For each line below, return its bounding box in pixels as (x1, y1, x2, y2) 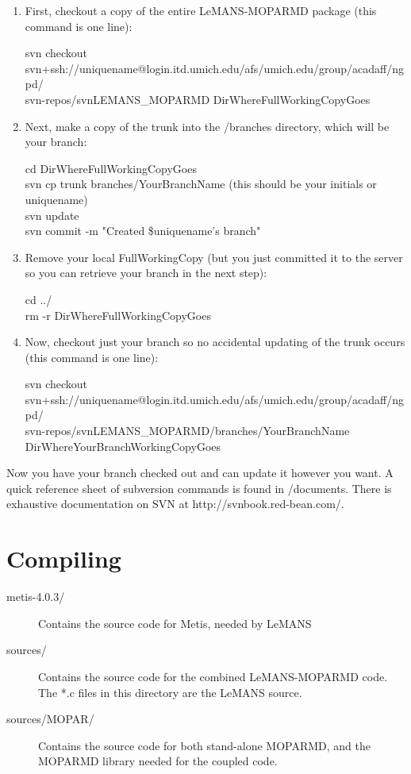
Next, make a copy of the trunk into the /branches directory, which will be (25, 117, 390, 134)
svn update (25, 206, 79, 223)
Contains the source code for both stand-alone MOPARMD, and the (38, 737, 371, 753)
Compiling (6, 542, 121, 575)
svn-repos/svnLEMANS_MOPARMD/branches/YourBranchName (25, 422, 350, 439)
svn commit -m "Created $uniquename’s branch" (25, 222, 261, 239)
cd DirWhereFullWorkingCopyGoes (25, 160, 197, 176)
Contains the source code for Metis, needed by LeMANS (38, 614, 312, 631)
